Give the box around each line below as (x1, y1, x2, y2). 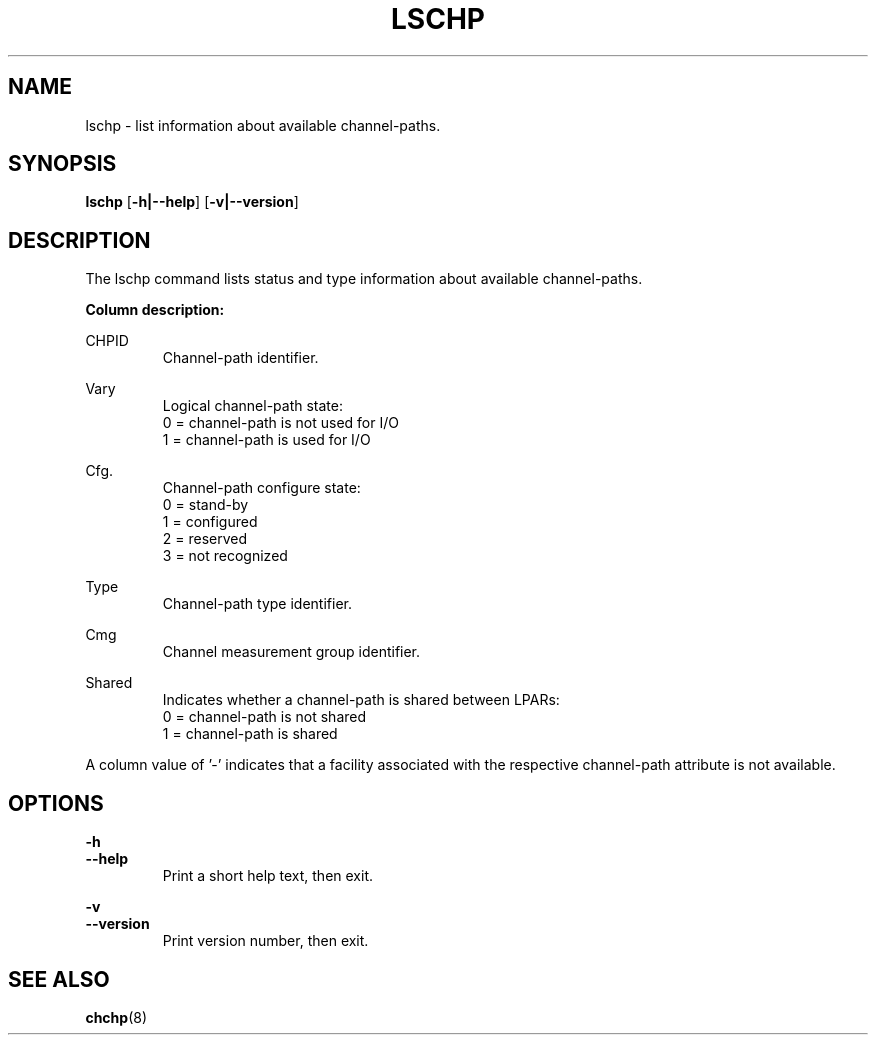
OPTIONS (8, 790, 104, 816)
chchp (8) (85, 1008, 147, 1026)
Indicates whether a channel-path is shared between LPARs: (162, 691, 560, 709)
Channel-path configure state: (162, 479, 361, 497)
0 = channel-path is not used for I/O (162, 414, 399, 432)
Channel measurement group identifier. (162, 643, 421, 661)
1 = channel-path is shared (162, 725, 338, 743)
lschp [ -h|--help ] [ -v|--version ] (85, 193, 299, 211)
